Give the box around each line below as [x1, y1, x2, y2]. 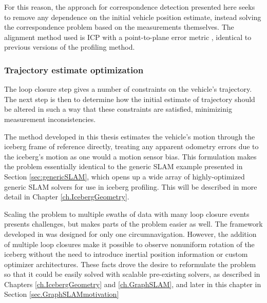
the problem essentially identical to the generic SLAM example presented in [4, 161, 243, 172]
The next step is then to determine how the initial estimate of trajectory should [4, 93, 255, 104]
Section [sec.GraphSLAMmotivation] [4, 289, 119, 299]
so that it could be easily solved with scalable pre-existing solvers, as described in [4, 269, 260, 279]
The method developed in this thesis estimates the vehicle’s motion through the [4, 131, 255, 142]
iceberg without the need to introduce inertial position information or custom [4, 249, 248, 259]
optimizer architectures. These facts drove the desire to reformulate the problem [4, 258, 256, 269]
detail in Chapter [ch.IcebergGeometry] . [4, 191, 129, 202]
